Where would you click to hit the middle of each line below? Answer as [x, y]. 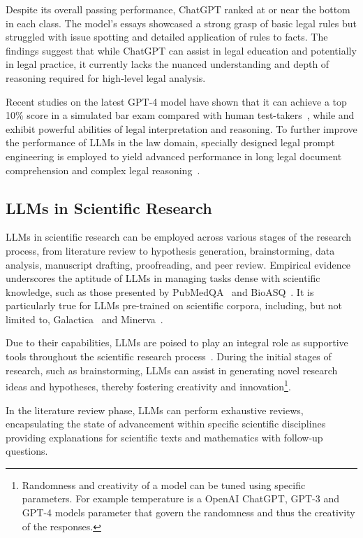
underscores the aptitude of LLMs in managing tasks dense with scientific [163, 278]
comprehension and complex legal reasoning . [103, 170]
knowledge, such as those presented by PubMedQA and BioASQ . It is [160, 291]
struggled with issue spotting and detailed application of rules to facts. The [167, 37]
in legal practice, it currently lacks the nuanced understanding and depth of [168, 64]
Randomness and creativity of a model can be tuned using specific [164, 484]
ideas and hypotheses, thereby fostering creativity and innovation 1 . [148, 385]
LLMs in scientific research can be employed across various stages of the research [179, 237]
